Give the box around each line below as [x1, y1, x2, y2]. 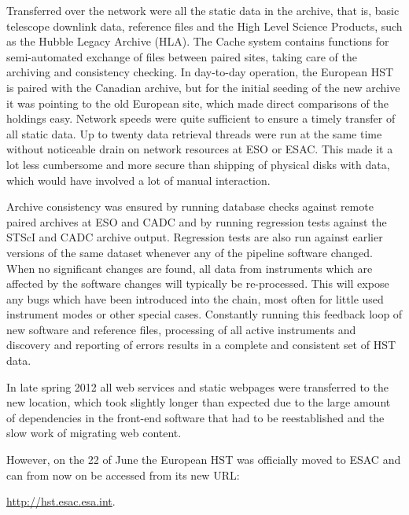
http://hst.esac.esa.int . [6, 493, 116, 509]
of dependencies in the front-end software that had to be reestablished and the [6, 409, 385, 425]
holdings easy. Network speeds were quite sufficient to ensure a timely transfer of [6, 110, 396, 127]
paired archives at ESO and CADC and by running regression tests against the [6, 213, 387, 230]
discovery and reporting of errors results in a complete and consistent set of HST [6, 337, 396, 353]
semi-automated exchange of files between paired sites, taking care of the [6, 48, 357, 64]
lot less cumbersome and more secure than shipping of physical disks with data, [6, 156, 390, 172]
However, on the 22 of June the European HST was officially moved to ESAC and [6, 451, 401, 468]
